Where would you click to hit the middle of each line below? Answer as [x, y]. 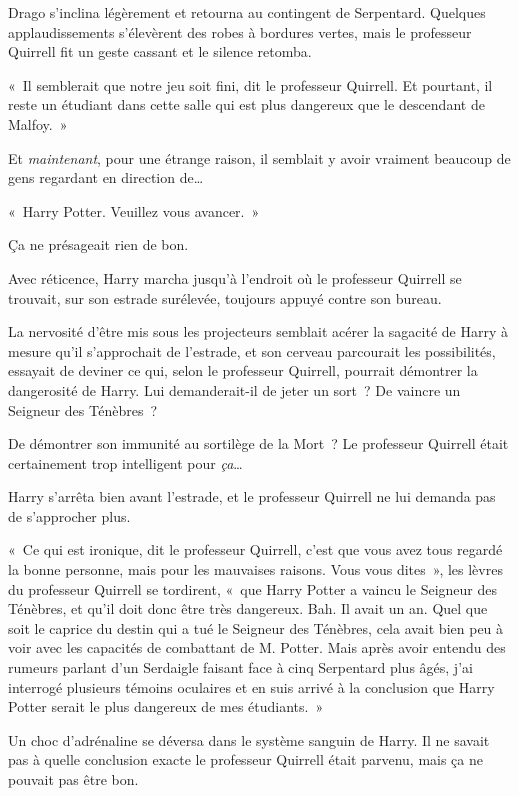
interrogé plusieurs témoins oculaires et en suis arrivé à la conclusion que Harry [251, 686]
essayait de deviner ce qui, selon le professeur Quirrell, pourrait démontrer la [243, 370]
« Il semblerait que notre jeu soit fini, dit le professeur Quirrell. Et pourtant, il [250, 84]
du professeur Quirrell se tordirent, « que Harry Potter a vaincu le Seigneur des [252, 588]
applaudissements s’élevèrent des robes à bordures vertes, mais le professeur [240, 31]
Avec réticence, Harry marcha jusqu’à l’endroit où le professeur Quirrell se [235, 277]
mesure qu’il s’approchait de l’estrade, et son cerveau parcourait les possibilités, [252, 350]
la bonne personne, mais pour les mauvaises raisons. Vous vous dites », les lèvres [255, 569]
